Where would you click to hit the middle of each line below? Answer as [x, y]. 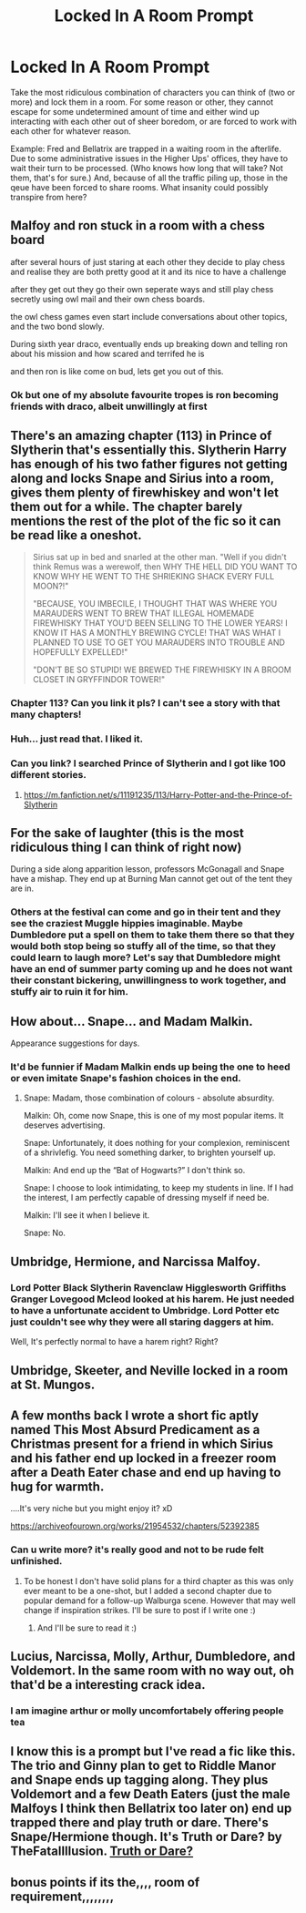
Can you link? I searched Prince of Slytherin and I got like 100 [148, 763]
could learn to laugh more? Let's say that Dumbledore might [146, 957]
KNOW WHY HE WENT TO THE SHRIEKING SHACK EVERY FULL [153, 577]
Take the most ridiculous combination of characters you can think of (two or [153, 92]
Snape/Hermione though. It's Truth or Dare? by [146, 1837]
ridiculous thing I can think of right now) [126, 848]
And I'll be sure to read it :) [87, 1628]
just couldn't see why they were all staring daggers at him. [143, 1322]
